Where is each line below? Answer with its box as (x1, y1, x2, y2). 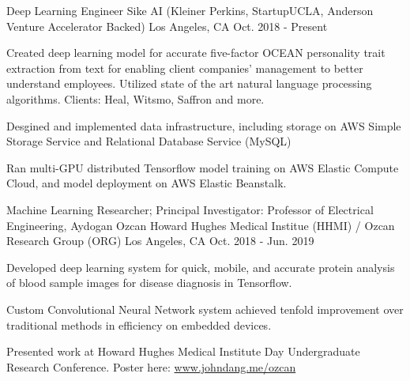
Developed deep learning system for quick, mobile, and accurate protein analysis (6, 258, 395, 275)
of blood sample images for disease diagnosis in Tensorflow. (6, 274, 292, 291)
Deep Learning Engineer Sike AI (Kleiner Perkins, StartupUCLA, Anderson (6, 2, 374, 18)
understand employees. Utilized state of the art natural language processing (6, 75, 372, 92)
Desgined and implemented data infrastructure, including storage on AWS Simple (6, 117, 401, 134)
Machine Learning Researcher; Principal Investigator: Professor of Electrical (6, 201, 374, 217)
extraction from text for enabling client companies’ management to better (6, 59, 363, 76)
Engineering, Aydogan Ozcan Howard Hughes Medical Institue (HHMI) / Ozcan (6, 217, 395, 233)
